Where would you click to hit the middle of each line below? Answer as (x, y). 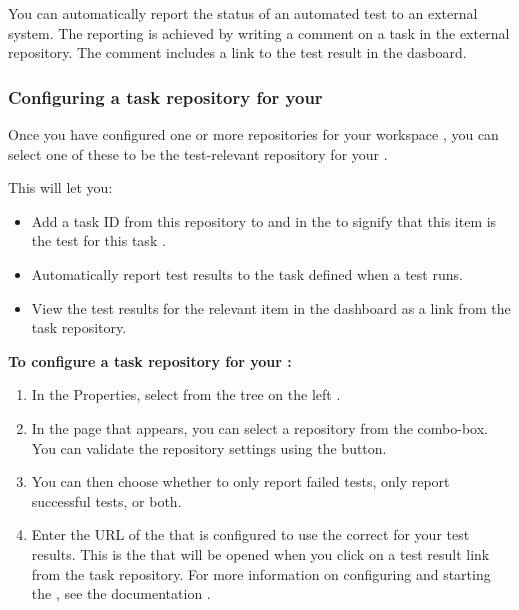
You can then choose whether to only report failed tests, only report (240, 481)
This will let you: (60, 187)
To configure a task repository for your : (150, 360)
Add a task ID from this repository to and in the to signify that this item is (264, 220)
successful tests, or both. (106, 500)
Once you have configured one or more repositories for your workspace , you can (253, 134)
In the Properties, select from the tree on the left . (186, 394)
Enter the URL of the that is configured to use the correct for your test (250, 534)
